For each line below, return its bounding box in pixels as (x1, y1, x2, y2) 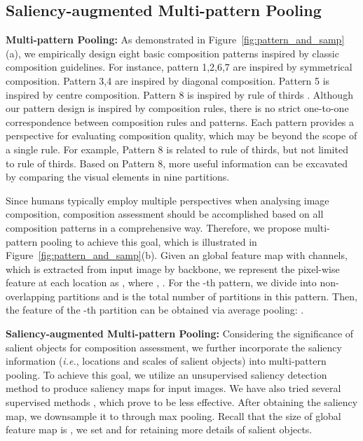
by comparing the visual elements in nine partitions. (6, 169, 230, 184)
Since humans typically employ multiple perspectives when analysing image (6, 192, 329, 207)
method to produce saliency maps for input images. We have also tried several (6, 381, 341, 395)
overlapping (6, 288, 55, 303)
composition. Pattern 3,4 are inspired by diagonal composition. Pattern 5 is (6, 73, 330, 87)
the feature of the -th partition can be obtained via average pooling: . (6, 302, 304, 317)
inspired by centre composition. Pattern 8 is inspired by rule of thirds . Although (6, 87, 353, 101)
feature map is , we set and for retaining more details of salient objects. (6, 422, 313, 437)
